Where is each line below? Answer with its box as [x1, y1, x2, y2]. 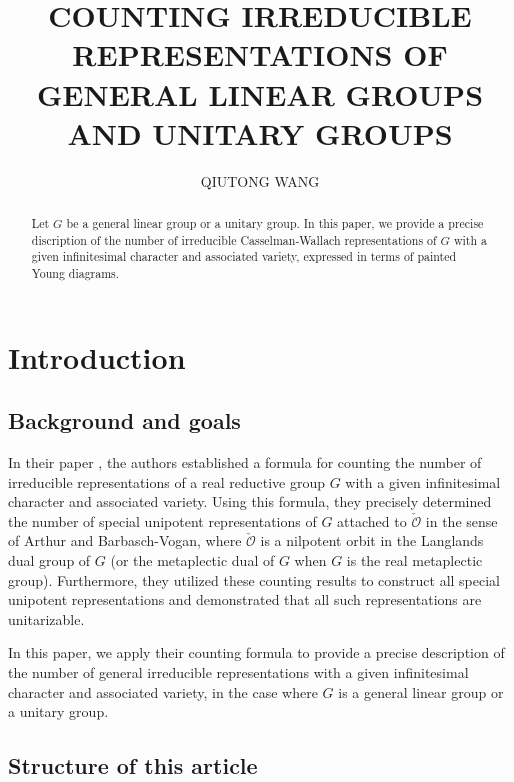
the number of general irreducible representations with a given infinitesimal [8, 662, 469, 683]
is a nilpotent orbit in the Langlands [260, 530, 484, 551]
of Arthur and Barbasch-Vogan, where [8, 530, 242, 551]
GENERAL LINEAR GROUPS [36, 73, 484, 114]
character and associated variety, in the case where [8, 681, 318, 702]
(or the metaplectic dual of [110, 550, 275, 571]
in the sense [425, 510, 498, 531]
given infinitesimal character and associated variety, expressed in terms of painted [31, 248, 457, 265]
